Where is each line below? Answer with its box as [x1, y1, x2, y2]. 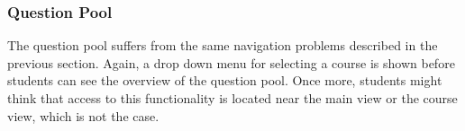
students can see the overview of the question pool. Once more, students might [7, 71, 442, 90]
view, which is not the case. [7, 106, 160, 125]
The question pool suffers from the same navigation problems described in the [7, 36, 438, 55]
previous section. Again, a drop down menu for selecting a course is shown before [7, 53, 455, 72]
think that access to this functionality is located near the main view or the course [7, 89, 458, 107]
